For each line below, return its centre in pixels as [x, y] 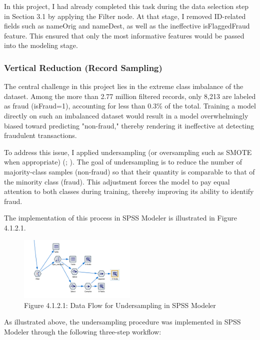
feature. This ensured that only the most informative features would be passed [124, 35]
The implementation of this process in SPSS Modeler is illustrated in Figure [121, 218]
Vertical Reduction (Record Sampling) [83, 67]
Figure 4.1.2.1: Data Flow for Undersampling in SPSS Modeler [120, 305]
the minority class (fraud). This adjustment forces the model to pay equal [117, 181]
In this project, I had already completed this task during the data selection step [126, 6]
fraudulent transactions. [40, 135]
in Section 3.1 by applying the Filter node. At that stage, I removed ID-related [125, 16]
